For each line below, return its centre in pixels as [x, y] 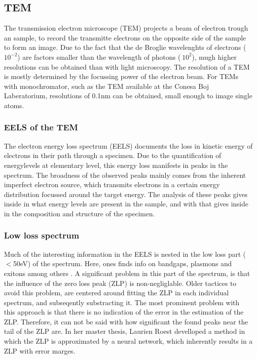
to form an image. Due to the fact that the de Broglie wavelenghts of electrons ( [125, 47]
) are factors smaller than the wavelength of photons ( [99, 57]
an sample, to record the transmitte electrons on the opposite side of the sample [125, 37]
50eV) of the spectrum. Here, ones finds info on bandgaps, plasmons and [122, 263]
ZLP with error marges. [40, 350]
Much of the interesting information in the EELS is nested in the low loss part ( [125, 254]
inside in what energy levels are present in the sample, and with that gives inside [126, 204]
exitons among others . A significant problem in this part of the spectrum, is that [127, 273]
